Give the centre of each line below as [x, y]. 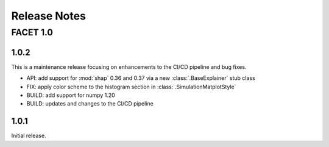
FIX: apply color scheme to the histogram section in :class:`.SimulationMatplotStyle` [131, 87]
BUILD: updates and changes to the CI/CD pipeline [90, 104]
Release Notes [49, 16]
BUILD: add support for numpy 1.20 [71, 95]
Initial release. [29, 136]
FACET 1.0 [32, 32]
